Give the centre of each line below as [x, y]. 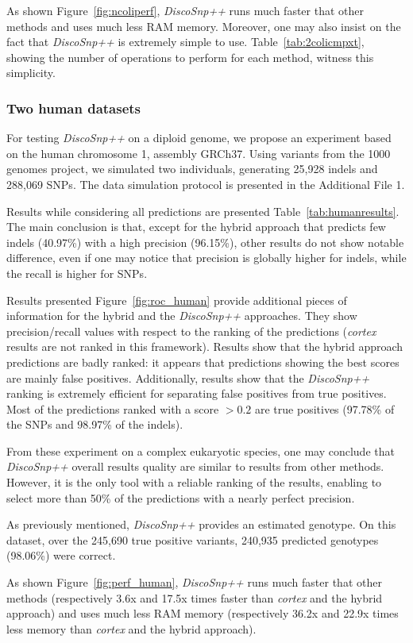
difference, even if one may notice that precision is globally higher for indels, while [206, 258]
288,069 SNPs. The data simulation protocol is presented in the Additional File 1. [206, 184]
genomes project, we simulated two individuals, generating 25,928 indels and [192, 169]
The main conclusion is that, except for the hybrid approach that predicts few [196, 227]
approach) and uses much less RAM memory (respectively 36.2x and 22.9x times [203, 613]
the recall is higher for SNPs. [77, 273]
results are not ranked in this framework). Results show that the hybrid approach [205, 347]
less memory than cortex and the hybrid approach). [131, 628]
